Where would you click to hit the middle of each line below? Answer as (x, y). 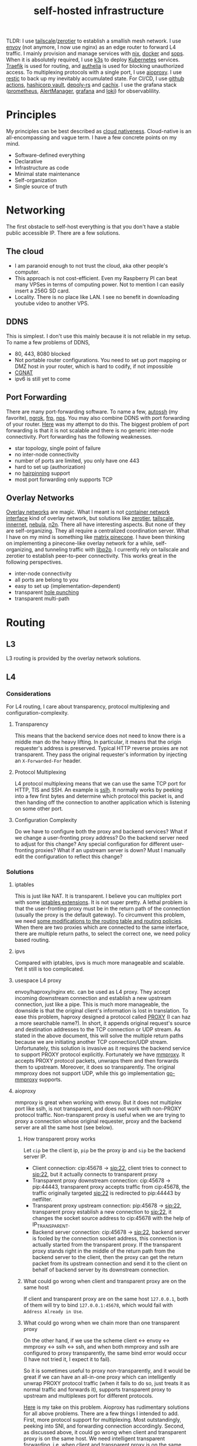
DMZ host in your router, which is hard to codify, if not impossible (94, 366)
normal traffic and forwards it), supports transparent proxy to (97, 1389)
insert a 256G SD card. (42, 291)
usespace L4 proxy (38, 981)
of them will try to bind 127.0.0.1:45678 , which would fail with (98, 1305)
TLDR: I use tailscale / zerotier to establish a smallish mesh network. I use (94, 41)
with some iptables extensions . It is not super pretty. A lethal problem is (101, 902)
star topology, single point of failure (58, 448)
